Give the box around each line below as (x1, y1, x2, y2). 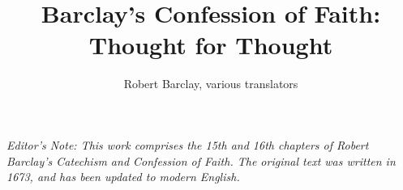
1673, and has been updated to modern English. (6, 168, 240, 185)
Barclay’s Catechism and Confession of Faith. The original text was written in (6, 152, 396, 169)
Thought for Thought (88, 28, 333, 61)
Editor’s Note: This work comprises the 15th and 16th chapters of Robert (6, 136, 369, 153)
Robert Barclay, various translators (123, 75, 298, 92)
